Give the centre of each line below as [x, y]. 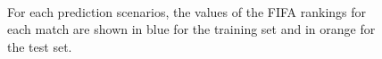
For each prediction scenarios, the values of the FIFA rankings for [187, 11]
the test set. [40, 46]
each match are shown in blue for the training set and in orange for [191, 29]
